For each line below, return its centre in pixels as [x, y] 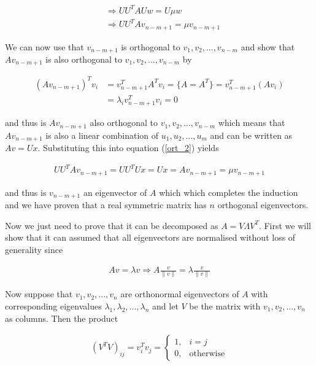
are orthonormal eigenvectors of [180, 294]
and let [165, 306]
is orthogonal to [151, 46]
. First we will [285, 225]
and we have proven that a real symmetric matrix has [106, 205]
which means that [252, 123]
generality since [34, 249]
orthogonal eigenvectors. [263, 205]
